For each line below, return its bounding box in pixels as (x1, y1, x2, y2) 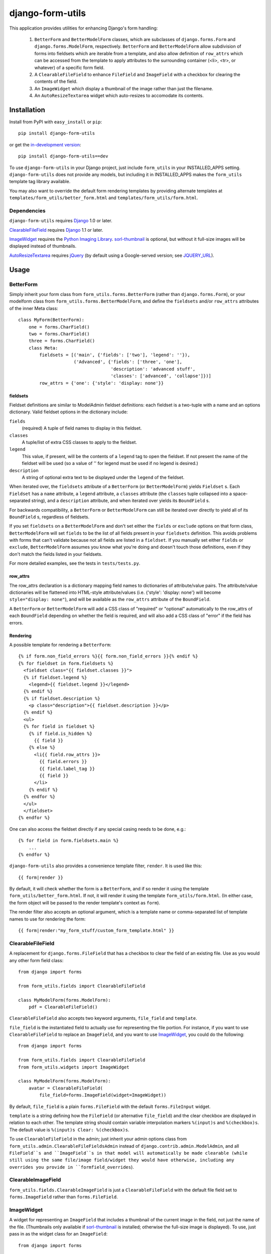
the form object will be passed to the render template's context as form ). (9, 899, 161, 905)
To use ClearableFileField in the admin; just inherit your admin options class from (9, 1136, 187, 1142)
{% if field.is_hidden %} (28, 730, 93, 736)
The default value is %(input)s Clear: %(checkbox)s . (9, 1127, 129, 1133)
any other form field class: (9, 957, 64, 963)
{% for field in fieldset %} (23, 724, 95, 729)
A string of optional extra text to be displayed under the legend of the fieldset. (22, 474, 185, 480)
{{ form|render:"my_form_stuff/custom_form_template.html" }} (18, 928, 175, 933)
